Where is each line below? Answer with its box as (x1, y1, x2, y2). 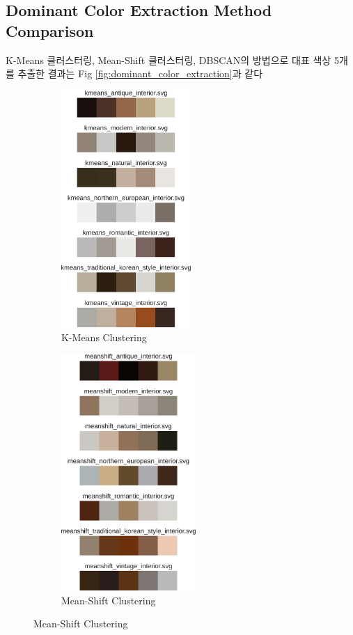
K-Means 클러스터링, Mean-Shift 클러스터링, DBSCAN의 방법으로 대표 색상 (6, 52, 331, 67)
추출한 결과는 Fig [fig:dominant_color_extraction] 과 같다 (17, 66, 263, 81)
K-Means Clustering (61, 329, 147, 344)
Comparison (6, 19, 94, 41)
